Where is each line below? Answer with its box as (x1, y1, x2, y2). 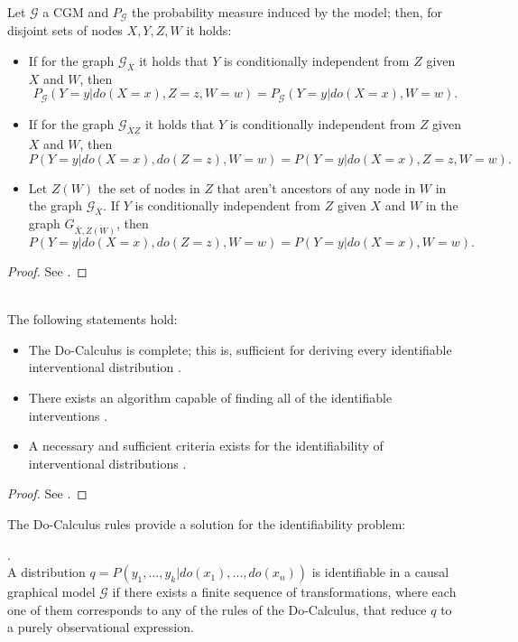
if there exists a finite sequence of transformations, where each (112, 582, 457, 601)
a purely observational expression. (7, 618, 194, 637)
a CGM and (42, 3, 109, 21)
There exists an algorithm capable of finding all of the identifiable (28, 387, 393, 406)
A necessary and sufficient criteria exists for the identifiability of (28, 436, 384, 455)
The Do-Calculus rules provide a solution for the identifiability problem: (7, 514, 406, 533)
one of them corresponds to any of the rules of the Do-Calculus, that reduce (7, 600, 427, 619)
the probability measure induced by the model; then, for (131, 3, 442, 21)
